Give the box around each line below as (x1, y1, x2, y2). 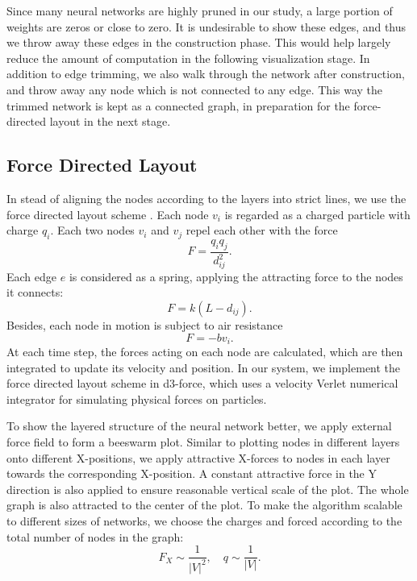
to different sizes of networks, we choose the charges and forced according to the (6, 513, 402, 529)
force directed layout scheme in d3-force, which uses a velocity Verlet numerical (6, 375, 398, 392)
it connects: (6, 284, 64, 301)
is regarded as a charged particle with (224, 205, 411, 222)
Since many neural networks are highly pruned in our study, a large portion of (6, 2, 393, 19)
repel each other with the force (186, 222, 338, 239)
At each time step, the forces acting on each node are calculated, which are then (6, 343, 403, 360)
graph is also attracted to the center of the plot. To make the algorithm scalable (6, 496, 402, 513)
